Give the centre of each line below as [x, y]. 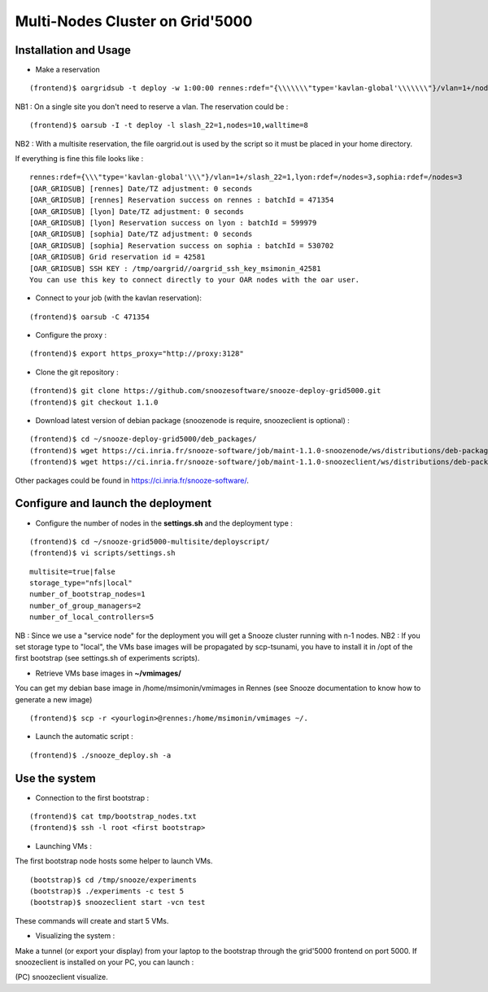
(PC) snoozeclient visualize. [62, 977]
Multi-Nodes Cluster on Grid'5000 [134, 21]
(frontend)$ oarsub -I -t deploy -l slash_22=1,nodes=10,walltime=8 [169, 125]
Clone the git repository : [77, 372]
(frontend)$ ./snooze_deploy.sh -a [100, 755]
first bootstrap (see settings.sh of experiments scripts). [107, 658]
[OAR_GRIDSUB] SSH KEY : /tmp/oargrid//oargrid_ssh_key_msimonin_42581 [175, 268]
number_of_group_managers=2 [85, 605]
